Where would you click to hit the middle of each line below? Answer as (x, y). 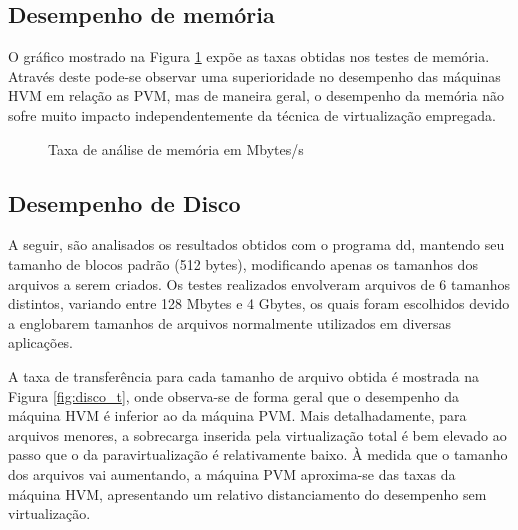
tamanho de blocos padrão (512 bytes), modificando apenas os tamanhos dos (243, 263)
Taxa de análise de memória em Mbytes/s (176, 148)
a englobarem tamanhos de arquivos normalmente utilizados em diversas (230, 322)
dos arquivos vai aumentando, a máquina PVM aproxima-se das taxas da (232, 473)
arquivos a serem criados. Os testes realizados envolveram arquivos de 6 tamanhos (259, 283)
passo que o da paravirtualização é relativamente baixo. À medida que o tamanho (258, 454)
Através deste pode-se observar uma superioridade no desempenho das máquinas (254, 75)
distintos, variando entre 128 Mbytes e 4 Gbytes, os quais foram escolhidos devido (259, 303)
